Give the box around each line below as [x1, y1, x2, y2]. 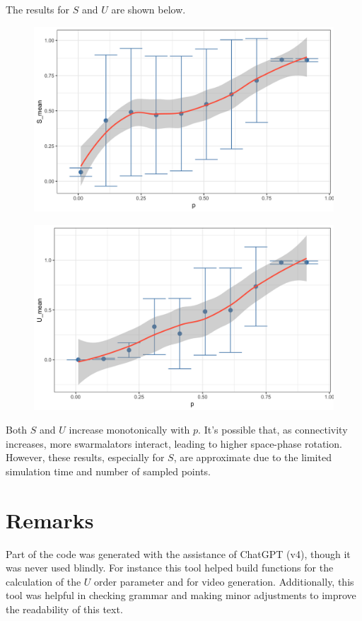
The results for [6, 2, 70, 16]
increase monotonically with [69, 422, 190, 437]
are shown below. [111, 2, 186, 16]
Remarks [6, 505, 94, 534]
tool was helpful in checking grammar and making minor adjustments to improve [6, 588, 356, 603]
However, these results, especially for [6, 450, 165, 465]
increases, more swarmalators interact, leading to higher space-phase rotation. [6, 436, 342, 451]
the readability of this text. [6, 602, 123, 617]
